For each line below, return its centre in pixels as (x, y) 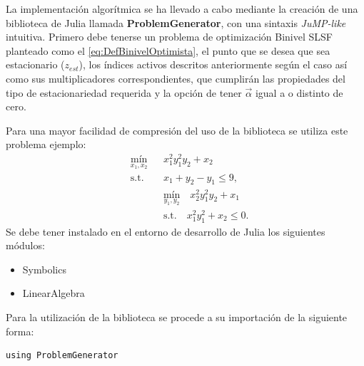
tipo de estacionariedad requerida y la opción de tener (124, 92)
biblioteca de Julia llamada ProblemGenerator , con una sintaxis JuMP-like (176, 22)
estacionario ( (35, 64)
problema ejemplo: (46, 144)
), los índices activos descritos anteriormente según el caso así (213, 64)
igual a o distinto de (299, 92)
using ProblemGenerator (62, 356)
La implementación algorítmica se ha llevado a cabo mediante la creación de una (182, 9)
